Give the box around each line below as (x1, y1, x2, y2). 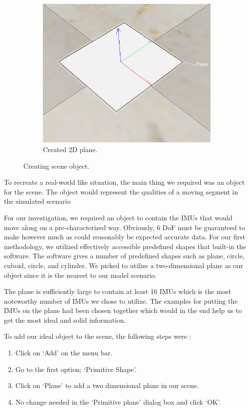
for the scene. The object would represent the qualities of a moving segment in (4, 186, 238, 196)
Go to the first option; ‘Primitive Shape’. (15, 364, 137, 374)
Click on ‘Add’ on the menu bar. (15, 348, 113, 358)
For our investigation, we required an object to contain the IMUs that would (4, 212, 232, 222)
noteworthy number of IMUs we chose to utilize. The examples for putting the (4, 295, 238, 306)
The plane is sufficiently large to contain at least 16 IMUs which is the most (4, 286, 231, 296)
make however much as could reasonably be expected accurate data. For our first (4, 232, 246, 242)
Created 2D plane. (43, 144, 97, 154)
